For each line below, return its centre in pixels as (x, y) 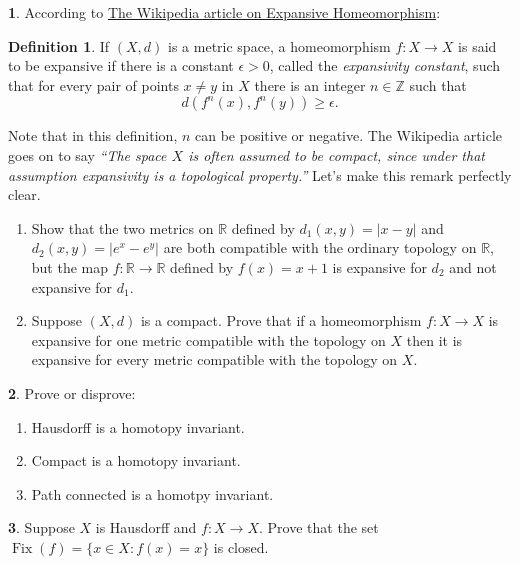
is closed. (241, 546)
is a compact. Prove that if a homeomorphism (281, 320)
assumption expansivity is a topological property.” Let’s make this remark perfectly (260, 174)
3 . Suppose (41, 527)
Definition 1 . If (59, 45)
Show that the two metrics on (122, 227)
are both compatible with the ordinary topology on (320, 247)
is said (477, 45)
